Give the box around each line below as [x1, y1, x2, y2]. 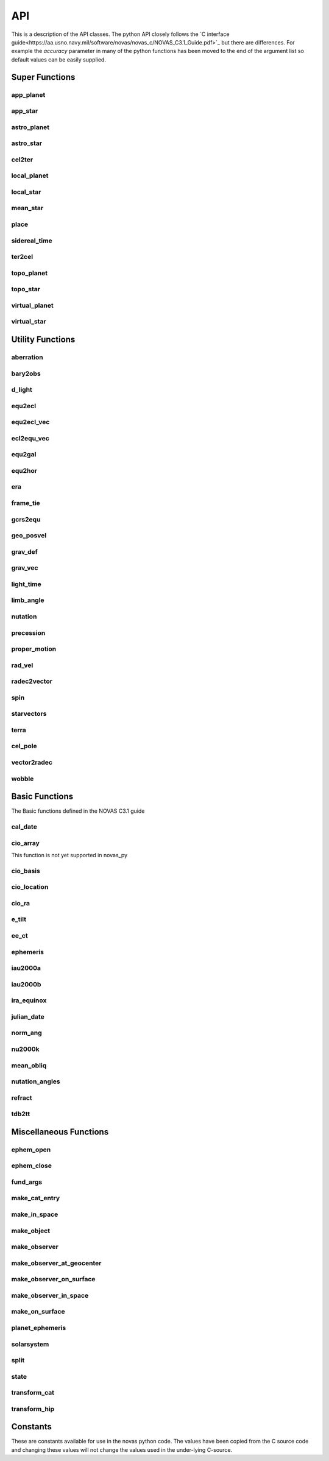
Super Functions [11, 72, 76, 82]
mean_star [11, 204, 44, 213]
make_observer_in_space [11, 1291, 89, 1300]
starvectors [11, 710, 47, 718]
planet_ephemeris [11, 1323, 66, 1332]
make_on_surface [11, 1307, 65, 1316]
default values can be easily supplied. [11, 55, 107, 63]
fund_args [11, 1178, 43, 1186]
